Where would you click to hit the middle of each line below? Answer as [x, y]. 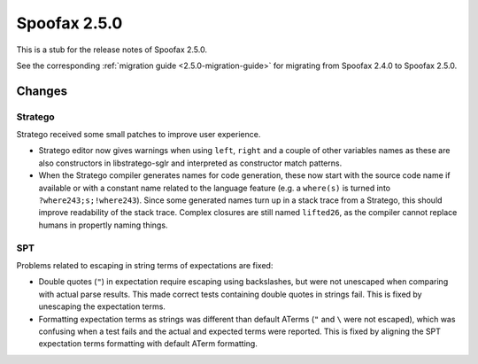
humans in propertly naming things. [103, 225]
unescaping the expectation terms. [102, 306]
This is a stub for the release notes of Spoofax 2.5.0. [112, 50]
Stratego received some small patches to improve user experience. [139, 135]
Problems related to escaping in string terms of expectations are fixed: [145, 265]
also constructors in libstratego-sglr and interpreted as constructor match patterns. [190, 163]
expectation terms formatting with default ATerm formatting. [148, 344]
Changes [42, 91]
